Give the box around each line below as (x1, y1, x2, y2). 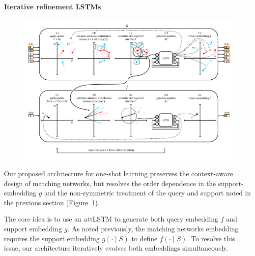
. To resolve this (187, 233, 235, 243)
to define (131, 233, 158, 243)
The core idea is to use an (4, 214, 82, 224)
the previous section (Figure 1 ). (4, 197, 100, 207)
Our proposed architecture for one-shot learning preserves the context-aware (4, 168, 233, 179)
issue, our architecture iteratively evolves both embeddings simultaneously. (4, 243, 228, 253)
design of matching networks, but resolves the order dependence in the (4, 178, 216, 188)
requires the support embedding (4, 233, 100, 243)
